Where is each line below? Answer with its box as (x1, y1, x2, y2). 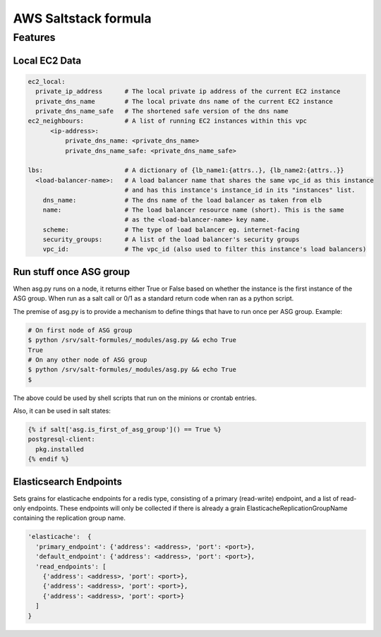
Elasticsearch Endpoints (13, 475, 123, 487)
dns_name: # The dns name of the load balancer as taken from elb (42, 196, 322, 204)
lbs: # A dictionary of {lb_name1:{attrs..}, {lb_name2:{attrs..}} (28, 166, 345, 174)
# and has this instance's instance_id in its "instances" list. (124, 186, 356, 194)
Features (13, 31, 56, 44)
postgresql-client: (28, 435, 95, 444)
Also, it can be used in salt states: (13, 406, 111, 415)
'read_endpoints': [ (35, 562, 107, 571)
